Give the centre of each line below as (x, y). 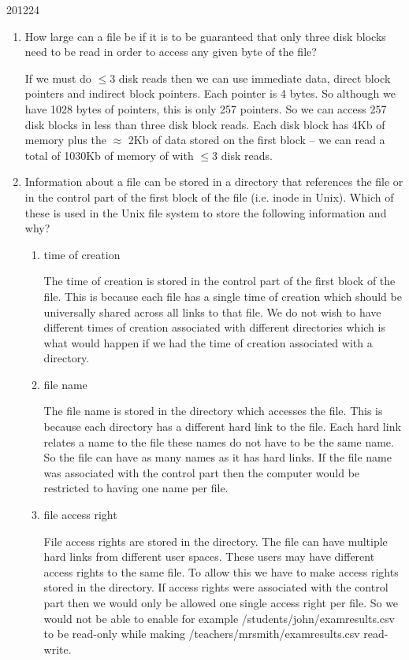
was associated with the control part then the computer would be (202, 472)
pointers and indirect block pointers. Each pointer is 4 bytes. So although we (210, 93)
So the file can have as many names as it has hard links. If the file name (218, 457)
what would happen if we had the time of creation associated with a (208, 342)
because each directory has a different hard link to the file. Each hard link (222, 426)
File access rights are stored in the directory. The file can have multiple (216, 541)
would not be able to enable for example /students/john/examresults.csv (219, 618)
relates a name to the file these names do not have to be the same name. (219, 441)
